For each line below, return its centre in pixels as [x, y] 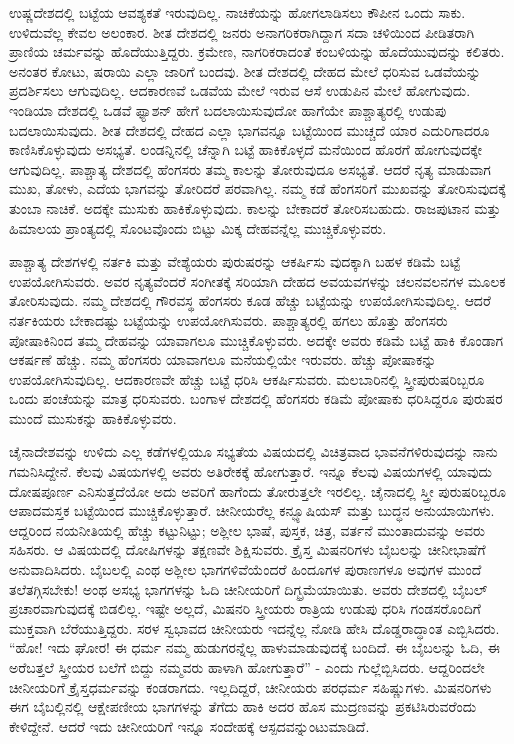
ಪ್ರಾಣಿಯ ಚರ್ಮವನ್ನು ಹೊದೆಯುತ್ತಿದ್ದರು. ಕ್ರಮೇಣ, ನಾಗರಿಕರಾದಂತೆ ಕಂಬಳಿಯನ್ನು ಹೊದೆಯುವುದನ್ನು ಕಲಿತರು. [257, 51]
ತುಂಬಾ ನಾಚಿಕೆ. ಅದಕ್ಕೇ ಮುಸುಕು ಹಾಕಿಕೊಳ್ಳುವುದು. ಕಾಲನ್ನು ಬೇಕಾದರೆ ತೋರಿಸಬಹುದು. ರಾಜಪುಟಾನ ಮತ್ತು [255, 207]
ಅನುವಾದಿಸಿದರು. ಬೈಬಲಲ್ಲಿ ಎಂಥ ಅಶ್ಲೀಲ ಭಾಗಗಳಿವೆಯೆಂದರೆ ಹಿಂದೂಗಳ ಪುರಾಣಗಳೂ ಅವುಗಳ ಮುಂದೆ [245, 569]
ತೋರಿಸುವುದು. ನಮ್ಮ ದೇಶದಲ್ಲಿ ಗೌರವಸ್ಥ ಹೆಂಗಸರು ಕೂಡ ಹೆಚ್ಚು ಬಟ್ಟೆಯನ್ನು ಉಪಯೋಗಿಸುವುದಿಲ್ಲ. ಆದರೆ [250, 300]
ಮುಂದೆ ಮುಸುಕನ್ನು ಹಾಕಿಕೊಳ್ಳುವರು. [93, 417]
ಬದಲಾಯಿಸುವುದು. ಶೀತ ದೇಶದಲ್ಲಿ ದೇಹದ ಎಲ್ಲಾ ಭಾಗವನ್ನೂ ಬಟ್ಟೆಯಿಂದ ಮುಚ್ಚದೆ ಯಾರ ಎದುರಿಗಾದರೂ [249, 129]
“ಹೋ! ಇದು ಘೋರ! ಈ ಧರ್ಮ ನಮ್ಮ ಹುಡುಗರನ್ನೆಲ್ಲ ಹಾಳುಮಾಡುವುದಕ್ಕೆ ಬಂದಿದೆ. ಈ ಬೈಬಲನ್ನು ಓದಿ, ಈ [254, 647]
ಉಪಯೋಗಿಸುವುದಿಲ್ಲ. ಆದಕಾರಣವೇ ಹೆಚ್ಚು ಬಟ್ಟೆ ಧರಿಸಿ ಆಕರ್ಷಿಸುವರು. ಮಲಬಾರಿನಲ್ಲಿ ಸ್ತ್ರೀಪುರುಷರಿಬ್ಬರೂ [247, 378]
